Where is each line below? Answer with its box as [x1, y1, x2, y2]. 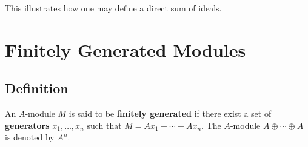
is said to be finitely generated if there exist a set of [69, 107, 272, 120]
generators [5, 119, 50, 131]
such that [87, 119, 122, 131]
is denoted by [5, 131, 55, 143]
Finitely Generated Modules [5, 37, 246, 62]
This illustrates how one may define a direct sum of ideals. [5, 2, 222, 14]
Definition [5, 79, 69, 97]
